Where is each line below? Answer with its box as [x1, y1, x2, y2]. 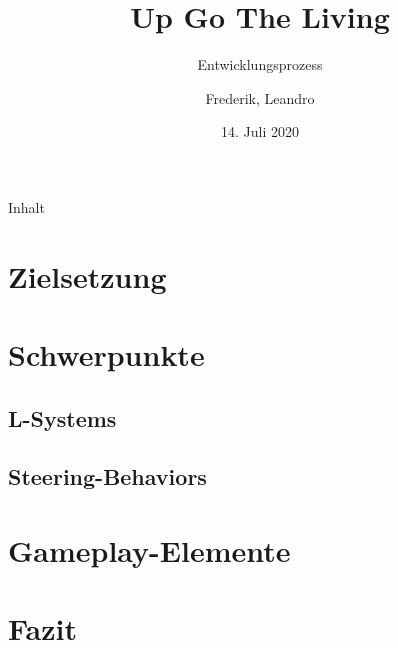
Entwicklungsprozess [197, 54, 323, 75]
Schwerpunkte [8, 334, 205, 375]
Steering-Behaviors [8, 461, 207, 492]
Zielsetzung [8, 255, 167, 296]
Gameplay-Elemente [8, 530, 291, 570]
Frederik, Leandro [205, 87, 315, 108]
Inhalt [8, 196, 45, 217]
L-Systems [8, 402, 117, 433]
